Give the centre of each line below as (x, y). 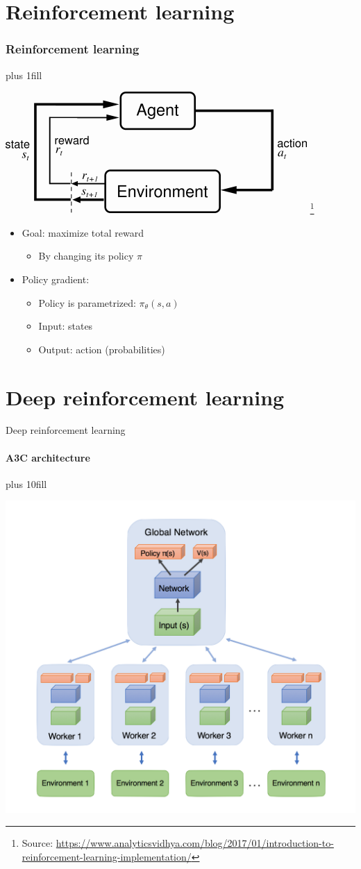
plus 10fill (26, 483)
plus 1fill (24, 75)
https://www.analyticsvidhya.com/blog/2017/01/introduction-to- (195, 842)
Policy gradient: (56, 279)
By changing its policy (86, 256)
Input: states (66, 326)
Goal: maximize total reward (83, 232)
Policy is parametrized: (87, 302)
